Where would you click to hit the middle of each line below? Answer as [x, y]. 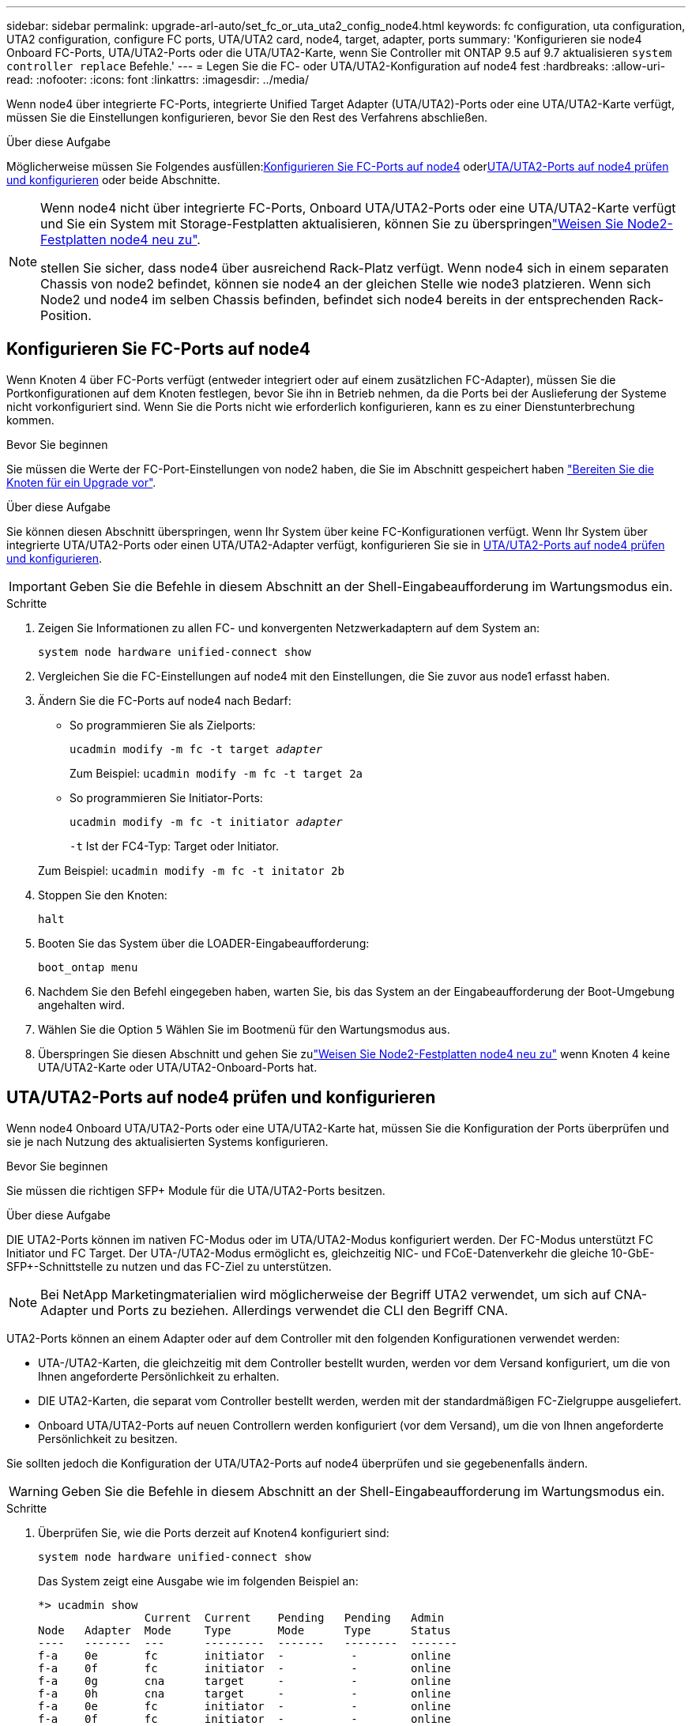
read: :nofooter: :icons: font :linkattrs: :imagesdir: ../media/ [158, 79]
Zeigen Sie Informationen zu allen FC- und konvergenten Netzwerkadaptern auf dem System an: [289, 627]
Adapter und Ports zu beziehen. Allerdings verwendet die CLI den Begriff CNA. [275, 1310]
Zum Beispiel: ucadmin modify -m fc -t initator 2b [191, 870]
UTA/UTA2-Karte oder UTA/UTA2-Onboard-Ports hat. [178, 1067]
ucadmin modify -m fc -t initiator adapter [206, 822]
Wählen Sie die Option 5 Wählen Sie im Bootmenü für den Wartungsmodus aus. [244, 1029]
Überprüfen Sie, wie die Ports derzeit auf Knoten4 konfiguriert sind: [214, 1532]
